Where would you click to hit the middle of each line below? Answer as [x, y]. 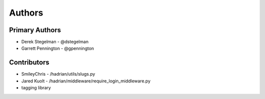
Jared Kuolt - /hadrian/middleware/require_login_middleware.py [86, 81]
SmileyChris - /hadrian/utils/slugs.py [58, 74]
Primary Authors [35, 30]
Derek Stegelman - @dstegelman [55, 42]
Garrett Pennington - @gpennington [58, 48]
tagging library [36, 88]
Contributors [29, 63]
